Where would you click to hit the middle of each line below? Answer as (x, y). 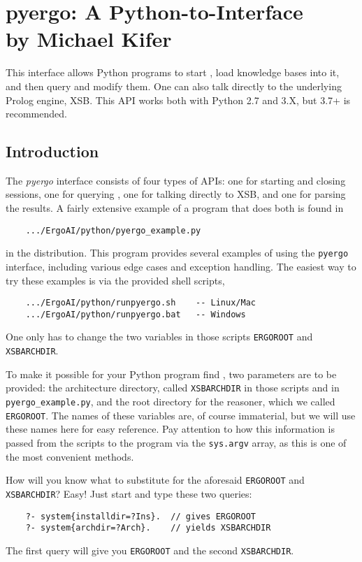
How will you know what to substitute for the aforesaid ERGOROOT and (155, 480)
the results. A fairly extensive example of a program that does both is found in (175, 208)
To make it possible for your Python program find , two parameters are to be (171, 374)
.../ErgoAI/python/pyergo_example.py (113, 230)
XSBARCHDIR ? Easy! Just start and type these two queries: (129, 493)
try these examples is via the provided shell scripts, (115, 280)
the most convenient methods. (70, 456)
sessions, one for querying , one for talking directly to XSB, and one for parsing (176, 194)
